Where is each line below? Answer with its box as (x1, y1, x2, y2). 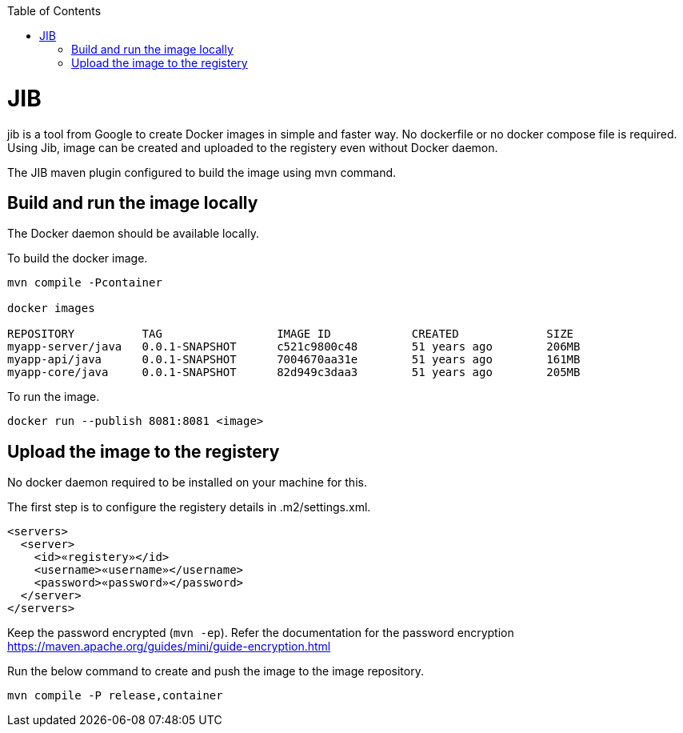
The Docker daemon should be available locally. (7, 226, 259, 241)
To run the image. (7, 390, 100, 404)
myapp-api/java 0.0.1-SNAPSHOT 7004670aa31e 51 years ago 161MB (7, 353, 581, 366)
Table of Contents (7, 4, 102, 18)
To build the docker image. (7, 251, 148, 266)
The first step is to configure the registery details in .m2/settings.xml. (7, 500, 371, 515)
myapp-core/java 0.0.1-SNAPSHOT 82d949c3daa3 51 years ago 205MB (7, 366, 581, 379)
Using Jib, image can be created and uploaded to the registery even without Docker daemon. (7, 140, 498, 154)
